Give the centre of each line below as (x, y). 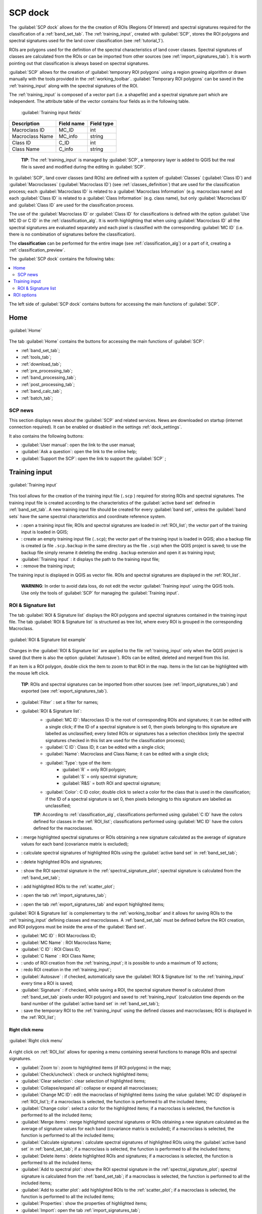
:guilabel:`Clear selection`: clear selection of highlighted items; (83, 1081)
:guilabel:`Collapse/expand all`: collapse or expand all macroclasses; (90, 1088)
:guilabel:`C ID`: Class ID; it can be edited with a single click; (105, 747)
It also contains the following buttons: (47, 436)
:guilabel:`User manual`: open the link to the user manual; (78, 445)
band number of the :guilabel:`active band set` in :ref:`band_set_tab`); (90, 1004)
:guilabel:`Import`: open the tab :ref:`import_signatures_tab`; (81, 1210)
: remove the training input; (48, 566)
